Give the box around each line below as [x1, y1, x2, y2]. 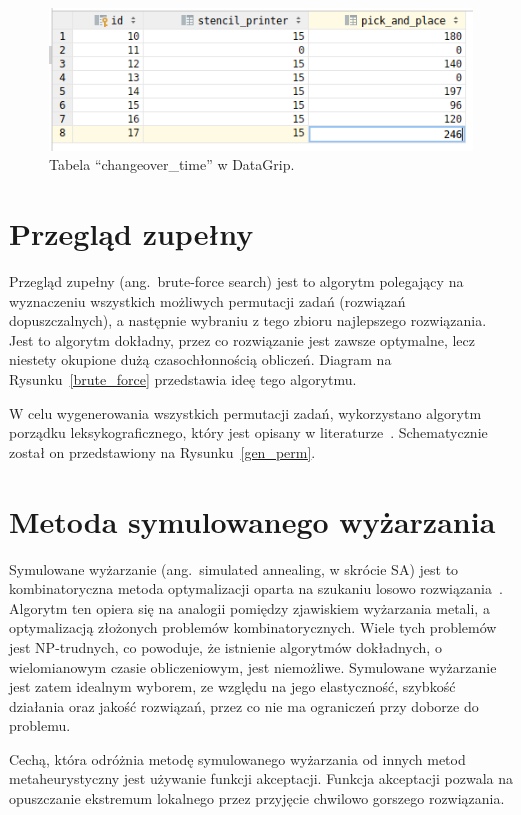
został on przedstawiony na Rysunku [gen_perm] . [9, 441, 316, 462]
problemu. [9, 715, 71, 736]
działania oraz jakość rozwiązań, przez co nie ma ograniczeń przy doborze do [9, 695, 479, 716]
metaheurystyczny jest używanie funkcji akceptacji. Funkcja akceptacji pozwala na [9, 768, 513, 789]
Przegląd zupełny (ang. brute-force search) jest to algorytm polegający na [9, 271, 464, 292]
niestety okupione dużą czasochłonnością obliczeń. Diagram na [9, 349, 392, 370]
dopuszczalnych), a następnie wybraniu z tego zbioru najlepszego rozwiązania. [9, 310, 487, 331]
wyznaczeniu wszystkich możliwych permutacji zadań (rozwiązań [9, 290, 406, 311]
